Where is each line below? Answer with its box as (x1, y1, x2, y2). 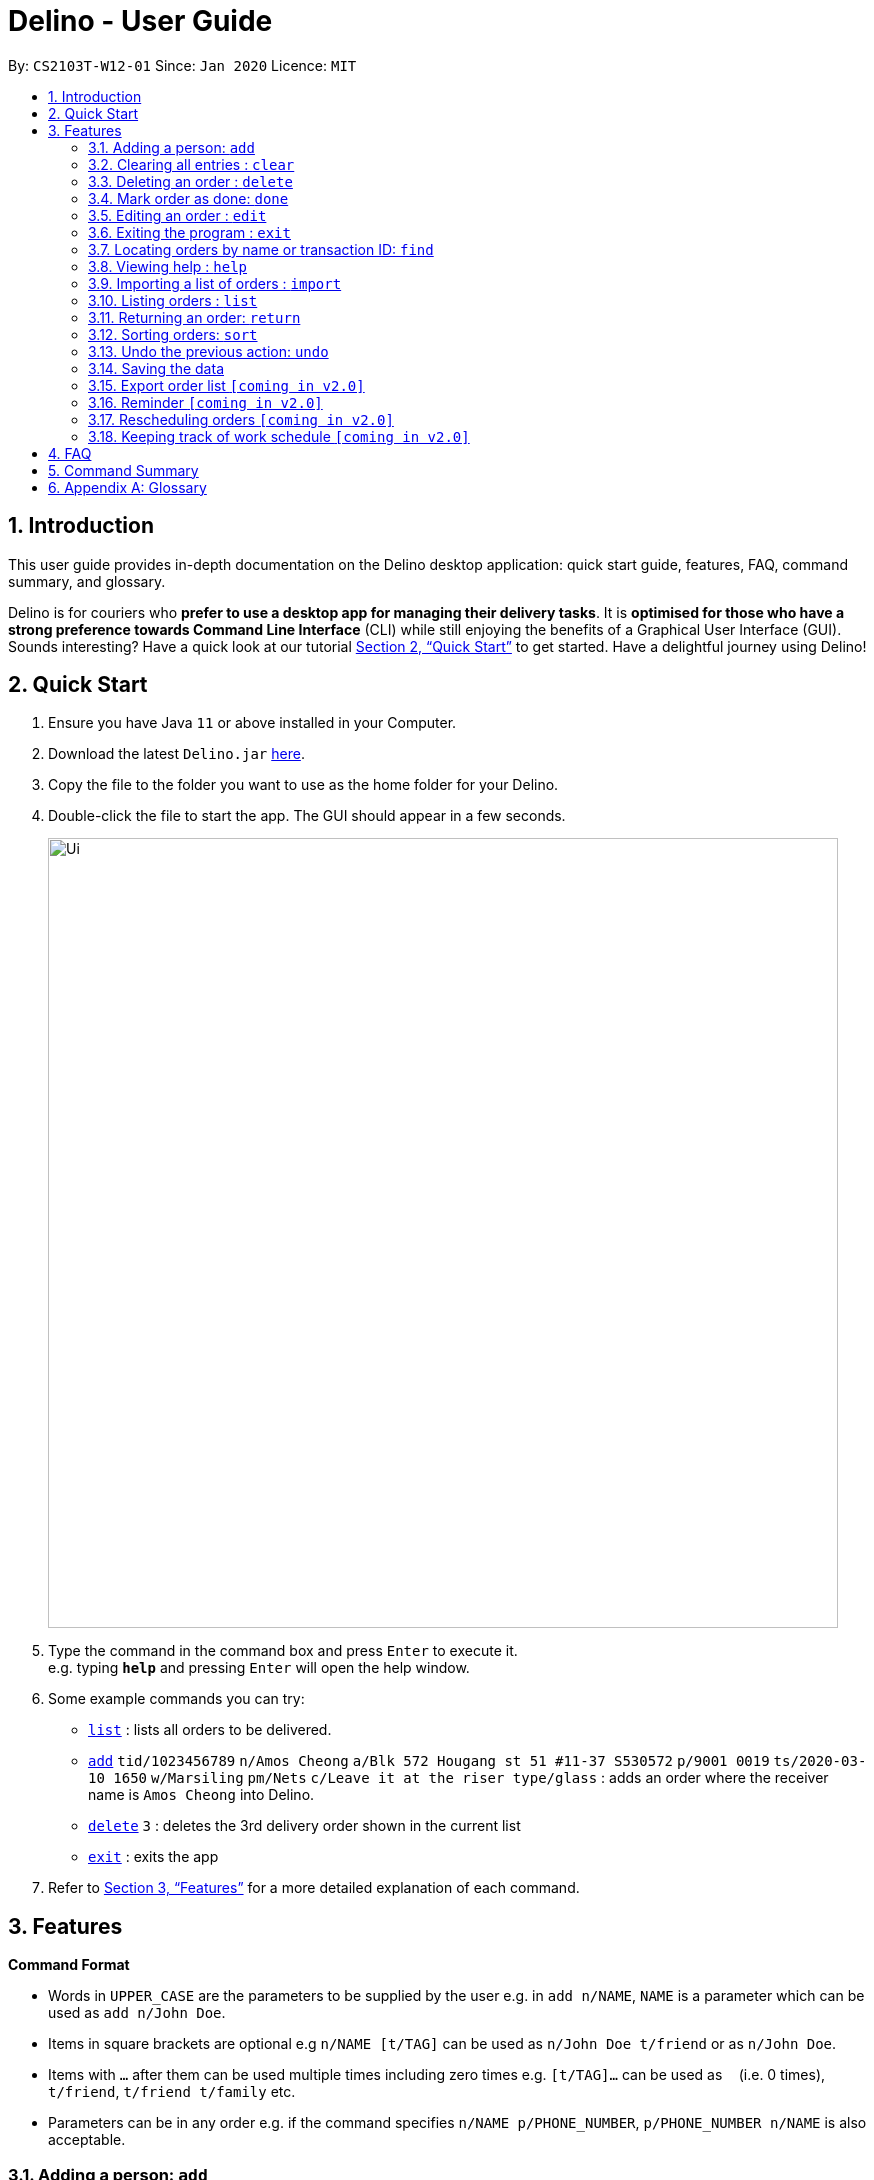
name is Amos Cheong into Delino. (88, 1786, 315, 1804)
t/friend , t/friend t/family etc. (48, 2083, 296, 2101)
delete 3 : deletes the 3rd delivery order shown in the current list (88, 1817, 521, 1835)
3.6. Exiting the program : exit (88, 223, 291, 241)
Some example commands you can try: (48, 1690, 305, 1708)
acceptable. (48, 2131, 126, 2149)
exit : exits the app (88, 1848, 219, 1866)
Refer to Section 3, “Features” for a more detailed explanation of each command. (48, 1879, 580, 1897)
